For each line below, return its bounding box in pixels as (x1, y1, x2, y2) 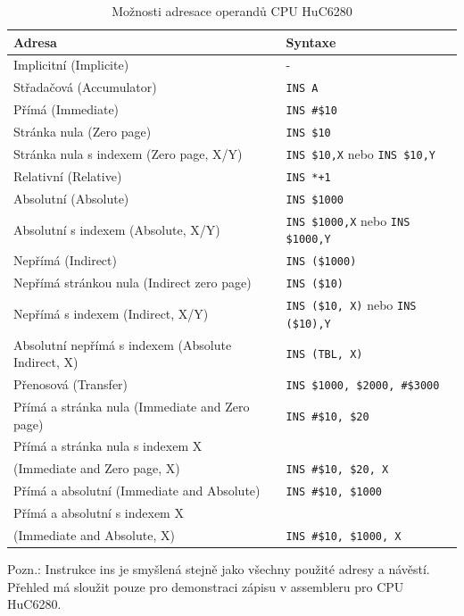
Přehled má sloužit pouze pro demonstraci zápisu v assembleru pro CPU (7, 577, 404, 595)
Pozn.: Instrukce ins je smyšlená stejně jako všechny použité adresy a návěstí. (7, 560, 430, 579)
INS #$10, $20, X (286, 463, 389, 477)
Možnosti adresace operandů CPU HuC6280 (112, 2, 352, 20)
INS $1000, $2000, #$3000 (286, 379, 440, 393)
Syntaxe (286, 32, 336, 51)
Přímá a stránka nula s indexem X (13, 437, 203, 455)
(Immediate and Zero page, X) (13, 459, 180, 478)
